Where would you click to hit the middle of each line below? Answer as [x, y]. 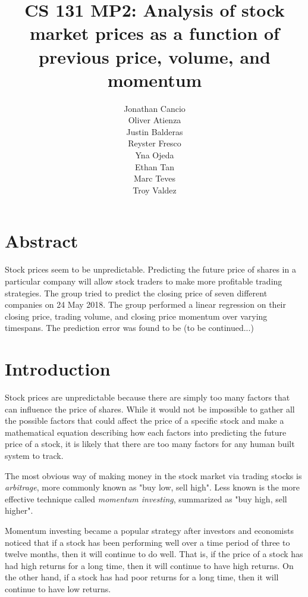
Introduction [58, 369]
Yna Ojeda [155, 155]
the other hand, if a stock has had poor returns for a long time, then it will [142, 577]
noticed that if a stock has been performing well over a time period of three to [147, 542]
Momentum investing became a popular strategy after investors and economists [149, 530]
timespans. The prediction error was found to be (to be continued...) [129, 328]
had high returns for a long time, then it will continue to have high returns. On [149, 565]
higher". [19, 510]
